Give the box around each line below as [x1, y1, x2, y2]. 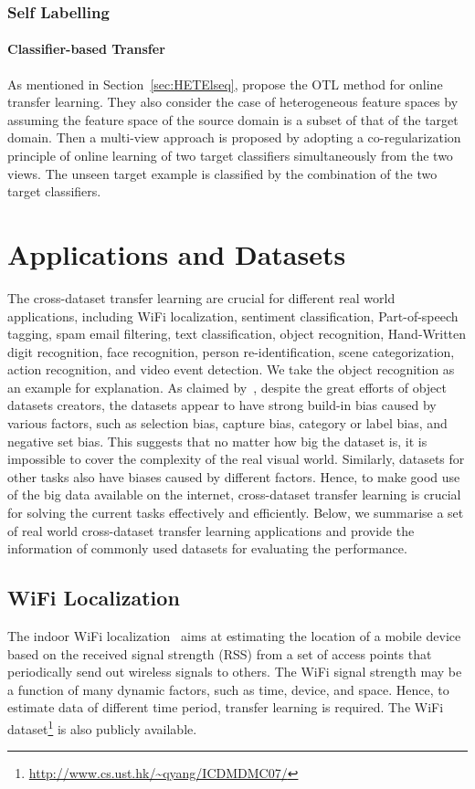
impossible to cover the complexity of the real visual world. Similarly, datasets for [7, 449, 465, 468]
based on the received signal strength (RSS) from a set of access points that [7, 644, 432, 663]
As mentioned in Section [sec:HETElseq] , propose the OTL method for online [7, 74, 443, 93]
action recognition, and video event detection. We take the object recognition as [7, 360, 455, 379]
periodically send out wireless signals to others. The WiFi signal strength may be [7, 662, 462, 681]
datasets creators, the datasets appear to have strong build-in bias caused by [7, 395, 437, 415]
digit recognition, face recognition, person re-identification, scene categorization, [7, 342, 455, 361]
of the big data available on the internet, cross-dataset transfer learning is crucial [7, 485, 461, 504]
